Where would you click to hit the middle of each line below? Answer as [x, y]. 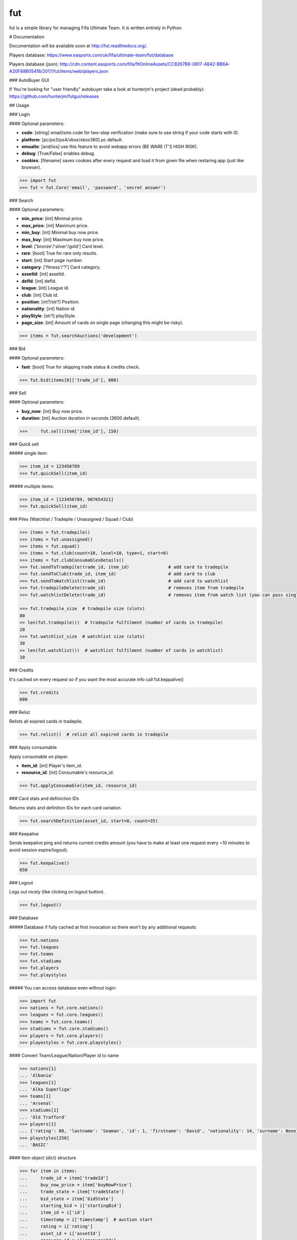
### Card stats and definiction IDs [44, 799]
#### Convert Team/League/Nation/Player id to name [64, 1055]
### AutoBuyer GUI [29, 80]
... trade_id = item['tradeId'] [64, 1178]
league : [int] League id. [45, 288]
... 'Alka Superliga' [46, 1089]
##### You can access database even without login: [63, 988]
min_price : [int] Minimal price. [52, 219]
